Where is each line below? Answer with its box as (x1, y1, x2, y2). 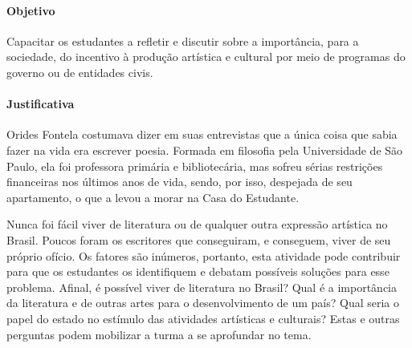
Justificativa (6, 95, 75, 112)
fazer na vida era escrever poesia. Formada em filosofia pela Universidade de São (6, 141, 403, 158)
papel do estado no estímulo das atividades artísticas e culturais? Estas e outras (6, 310, 400, 326)
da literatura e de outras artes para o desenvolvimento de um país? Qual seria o (6, 294, 400, 311)
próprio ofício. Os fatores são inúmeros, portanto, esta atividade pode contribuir (6, 247, 401, 264)
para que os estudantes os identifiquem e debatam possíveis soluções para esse (6, 263, 390, 280)
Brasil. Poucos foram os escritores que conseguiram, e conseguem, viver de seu (6, 231, 391, 248)
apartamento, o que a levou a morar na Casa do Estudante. (6, 188, 300, 205)
